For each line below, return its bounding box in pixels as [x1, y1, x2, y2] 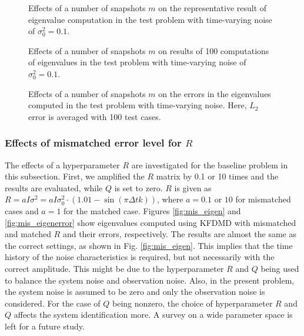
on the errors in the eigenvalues [158, 87, 271, 99]
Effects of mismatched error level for [5, 135, 182, 150]
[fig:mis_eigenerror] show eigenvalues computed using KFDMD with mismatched [5, 216, 296, 228]
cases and [5, 204, 39, 217]
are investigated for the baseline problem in [131, 158, 288, 171]
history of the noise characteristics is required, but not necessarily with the [5, 251, 275, 263]
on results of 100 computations [158, 44, 269, 56]
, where [156, 193, 183, 205]
